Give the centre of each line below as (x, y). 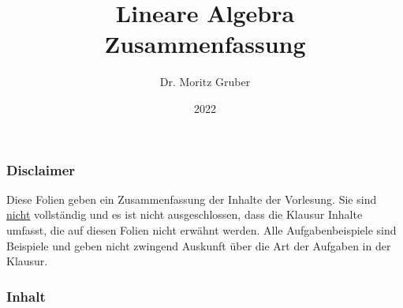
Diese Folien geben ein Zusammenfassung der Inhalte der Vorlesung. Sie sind (192, 199)
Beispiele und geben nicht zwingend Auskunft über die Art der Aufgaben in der (199, 245)
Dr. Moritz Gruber (205, 82)
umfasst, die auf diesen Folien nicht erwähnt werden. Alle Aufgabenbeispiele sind (201, 229)
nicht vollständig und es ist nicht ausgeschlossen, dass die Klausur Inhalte (185, 214)
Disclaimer (41, 169)
